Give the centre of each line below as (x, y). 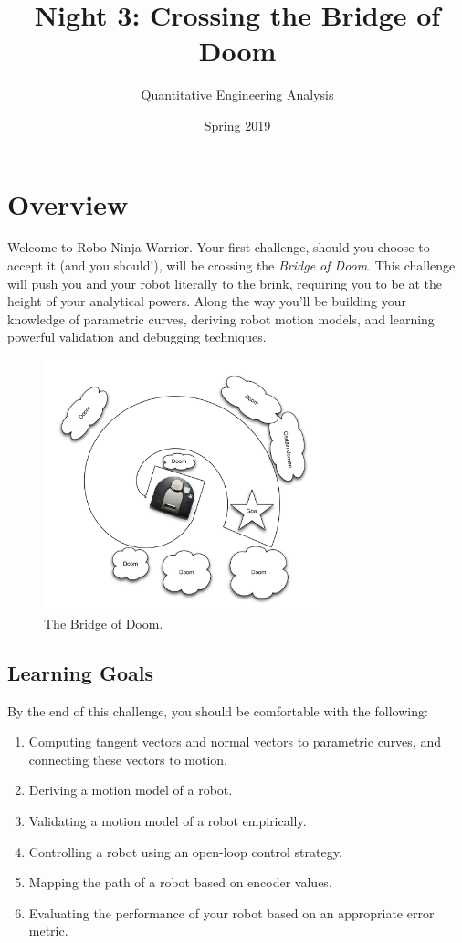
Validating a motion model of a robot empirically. (168, 820)
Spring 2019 (237, 125)
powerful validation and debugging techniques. (137, 337)
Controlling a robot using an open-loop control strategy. (185, 851)
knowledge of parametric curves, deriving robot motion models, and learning (221, 318)
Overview (68, 203)
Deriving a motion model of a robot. (131, 790)
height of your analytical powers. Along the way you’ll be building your (207, 301)
